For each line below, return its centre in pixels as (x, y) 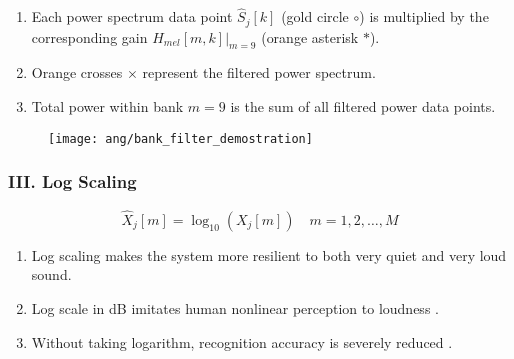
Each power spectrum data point (132, 16)
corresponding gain (89, 36)
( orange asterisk (310, 36)
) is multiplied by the (424, 16)
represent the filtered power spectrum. (259, 72)
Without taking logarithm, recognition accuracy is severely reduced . (242, 341)
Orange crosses (77, 72)
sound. (51, 274)
